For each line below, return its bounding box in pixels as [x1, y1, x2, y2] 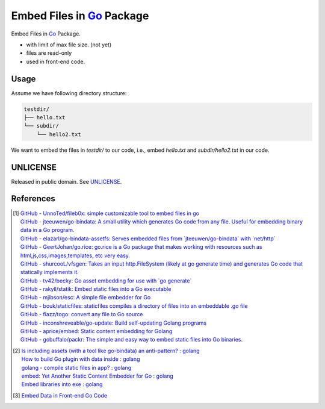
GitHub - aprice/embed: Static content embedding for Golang [20, 328, 173, 335]
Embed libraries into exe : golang [21, 381, 103, 388]
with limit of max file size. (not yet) [26, 41, 112, 48]
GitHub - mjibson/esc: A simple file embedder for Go [20, 294, 151, 301]
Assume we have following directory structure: [11, 89, 127, 96]
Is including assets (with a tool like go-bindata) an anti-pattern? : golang [21, 347, 200, 354]
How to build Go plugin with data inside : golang [21, 355, 140, 363]
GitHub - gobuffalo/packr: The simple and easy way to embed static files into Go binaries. [20, 336, 243, 343]
